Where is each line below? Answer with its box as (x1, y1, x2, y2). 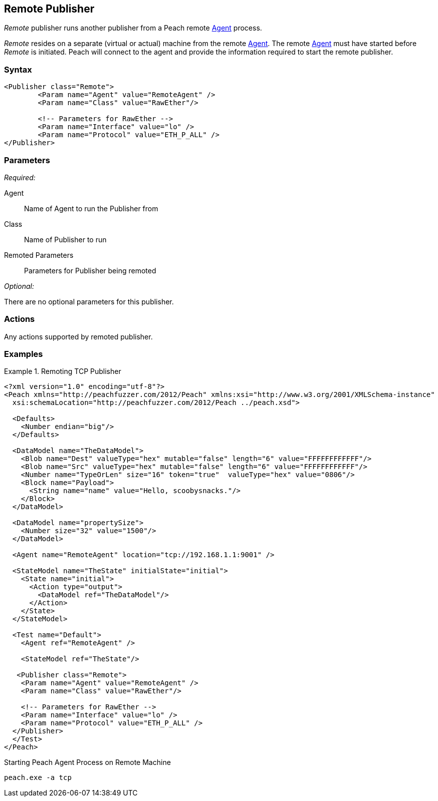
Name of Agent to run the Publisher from (24, 204, 158, 213)
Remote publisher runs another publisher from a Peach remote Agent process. (4, 24, 262, 33)
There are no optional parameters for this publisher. (4, 297, 174, 306)
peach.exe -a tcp (4, 773, 72, 782)
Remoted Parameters (4, 250, 74, 259)
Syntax (4, 64, 32, 75)
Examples (4, 349, 43, 359)
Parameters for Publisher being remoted (24, 266, 156, 275)
